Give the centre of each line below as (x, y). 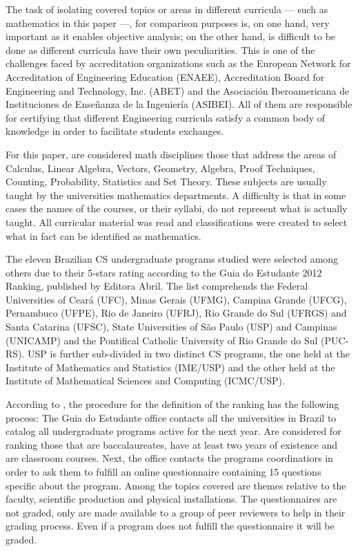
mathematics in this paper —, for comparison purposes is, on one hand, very (168, 22)
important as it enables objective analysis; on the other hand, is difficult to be (171, 36)
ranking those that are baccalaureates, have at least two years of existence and (172, 444)
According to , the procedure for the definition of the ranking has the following (172, 404)
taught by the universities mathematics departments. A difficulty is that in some (176, 195)
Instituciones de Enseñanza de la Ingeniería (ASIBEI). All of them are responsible (179, 104)
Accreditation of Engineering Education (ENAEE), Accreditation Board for (165, 76)
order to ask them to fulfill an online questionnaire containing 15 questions (163, 471)
